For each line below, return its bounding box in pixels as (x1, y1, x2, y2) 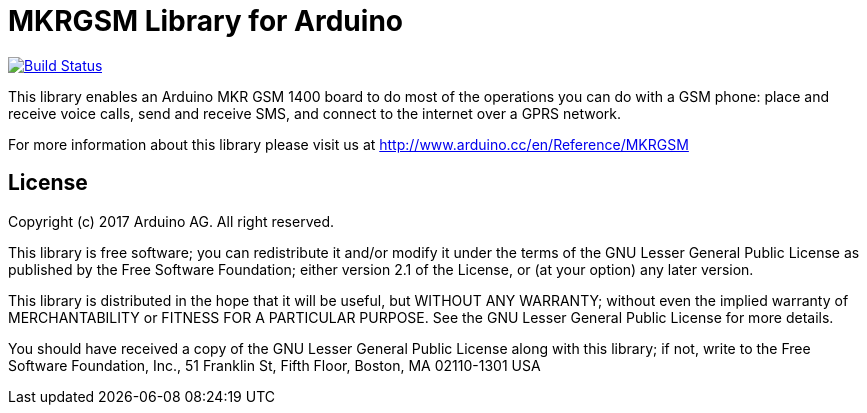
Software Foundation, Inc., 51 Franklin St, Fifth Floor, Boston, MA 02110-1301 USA (8, 356, 541, 374)
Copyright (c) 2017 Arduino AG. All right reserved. (8, 212, 335, 230)
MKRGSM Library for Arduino (8, 4, 403, 38)
